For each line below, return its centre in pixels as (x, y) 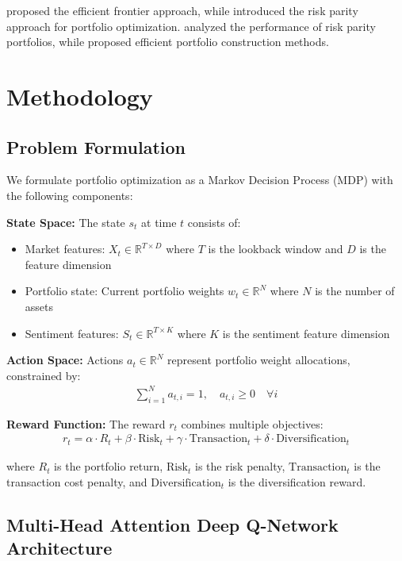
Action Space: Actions (65, 360)
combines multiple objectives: (252, 423)
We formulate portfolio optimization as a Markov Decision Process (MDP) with (200, 180)
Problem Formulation (96, 146)
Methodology (80, 96)
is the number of (355, 291)
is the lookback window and (276, 249)
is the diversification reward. (297, 481)
